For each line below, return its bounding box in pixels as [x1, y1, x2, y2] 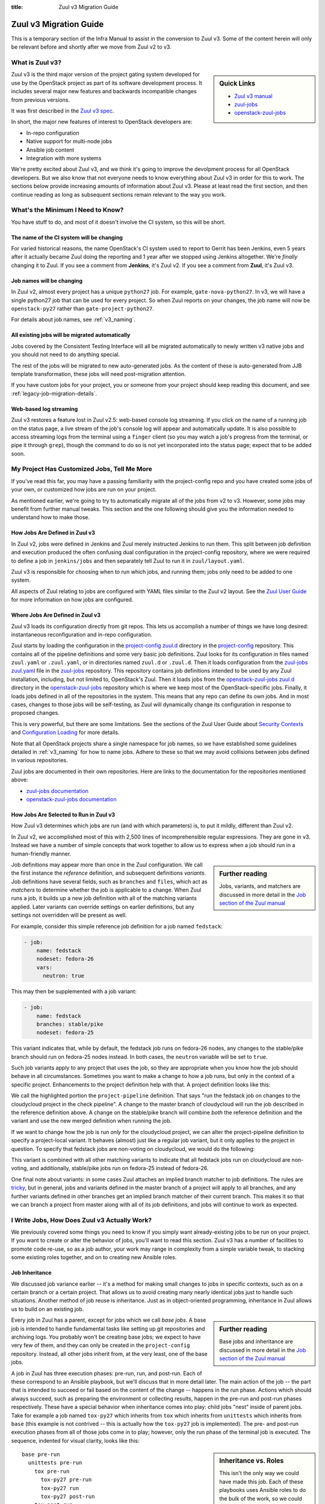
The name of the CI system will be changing [11, 233, 123, 241]
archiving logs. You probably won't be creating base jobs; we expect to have [11, 1333, 201, 1340]
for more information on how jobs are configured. [11, 596, 134, 603]
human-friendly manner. [11, 850, 72, 857]
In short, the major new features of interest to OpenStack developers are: [11, 118, 193, 126]
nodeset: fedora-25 [36, 1029, 94, 1036]
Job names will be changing [11, 277, 83, 284]
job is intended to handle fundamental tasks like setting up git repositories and [11, 1325, 205, 1332]
